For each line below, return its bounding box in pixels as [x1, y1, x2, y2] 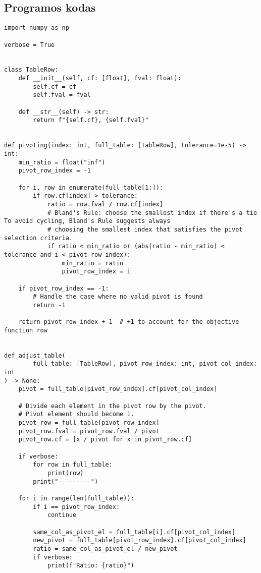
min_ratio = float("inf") [18, 158, 106, 166]
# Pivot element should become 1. [18, 411, 134, 418]
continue [47, 511, 77, 519]
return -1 [33, 301, 66, 309]
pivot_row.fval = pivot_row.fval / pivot [18, 427, 160, 435]
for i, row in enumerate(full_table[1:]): [18, 184, 163, 191]
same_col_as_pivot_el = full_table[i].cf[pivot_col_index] [33, 528, 236, 536]
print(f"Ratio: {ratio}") [47, 562, 134, 569]
